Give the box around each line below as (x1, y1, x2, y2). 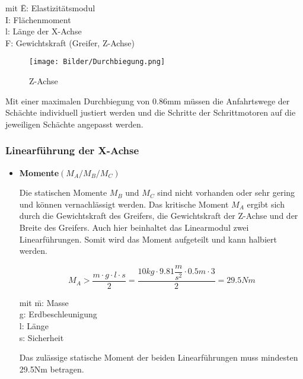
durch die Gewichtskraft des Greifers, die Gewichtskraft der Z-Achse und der (19, 209, 298, 222)
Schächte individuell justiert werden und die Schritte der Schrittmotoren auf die (5, 106, 296, 119)
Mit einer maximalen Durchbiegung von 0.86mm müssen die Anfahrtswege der (5, 94, 290, 107)
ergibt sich (247, 198, 285, 210)
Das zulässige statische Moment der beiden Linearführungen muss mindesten (19, 351, 298, 364)
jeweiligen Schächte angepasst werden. (5, 117, 143, 130)
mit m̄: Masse (19, 296, 69, 308)
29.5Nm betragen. (19, 362, 84, 375)
